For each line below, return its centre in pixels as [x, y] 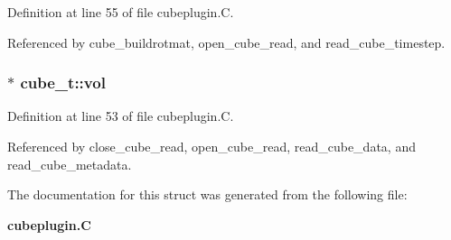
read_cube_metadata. [70, 164]
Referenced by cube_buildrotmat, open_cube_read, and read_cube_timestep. [226, 42]
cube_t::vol [63, 83]
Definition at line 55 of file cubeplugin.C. [121, 12]
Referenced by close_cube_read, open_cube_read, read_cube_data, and [211, 146]
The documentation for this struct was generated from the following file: [207, 194]
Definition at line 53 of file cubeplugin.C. [121, 116]
